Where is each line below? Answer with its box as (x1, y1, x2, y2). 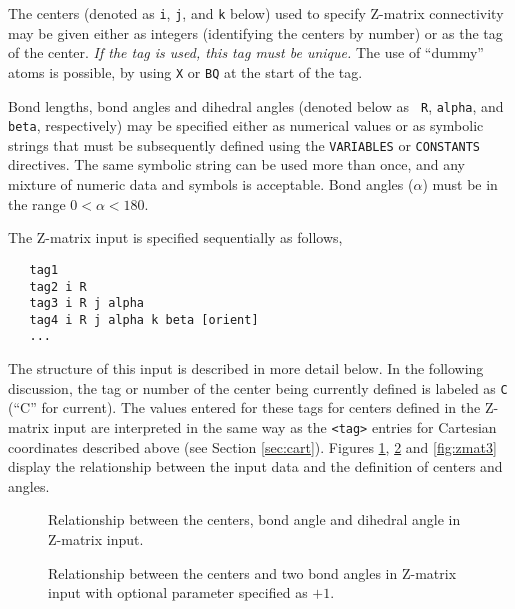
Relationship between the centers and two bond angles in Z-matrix (48, 562, 457, 583)
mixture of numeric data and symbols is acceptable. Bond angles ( (8, 174, 414, 195)
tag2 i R (29, 279, 87, 294)
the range (8, 193, 66, 214)
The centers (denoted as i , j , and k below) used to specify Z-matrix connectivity (8, 3, 504, 23)
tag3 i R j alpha (29, 296, 145, 311)
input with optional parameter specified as (48, 582, 308, 603)
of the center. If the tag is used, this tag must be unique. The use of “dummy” (8, 42, 484, 63)
